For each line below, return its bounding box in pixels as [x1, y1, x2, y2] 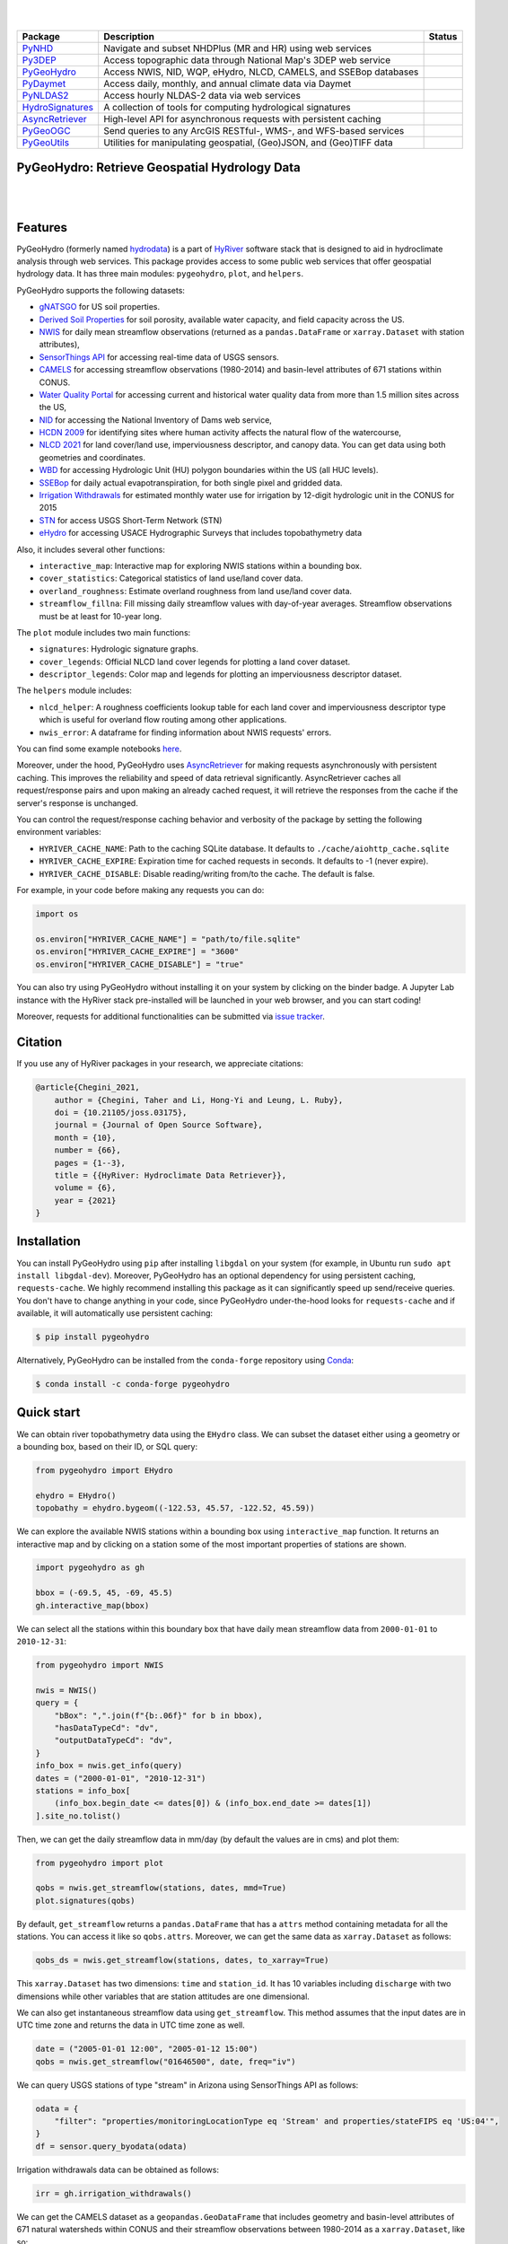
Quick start [16, 1405, 81, 1420]
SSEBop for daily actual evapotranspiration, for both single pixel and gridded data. [39, 477, 343, 488]
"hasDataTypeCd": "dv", [54, 1722, 159, 1732]
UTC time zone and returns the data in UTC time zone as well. [16, 2020, 246, 2030]
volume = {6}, [54, 1183, 117, 1193]
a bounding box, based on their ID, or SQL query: [16, 1441, 197, 1451]
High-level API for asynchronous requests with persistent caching [103, 112, 381, 125]
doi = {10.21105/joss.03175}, [54, 1107, 188, 1118]
